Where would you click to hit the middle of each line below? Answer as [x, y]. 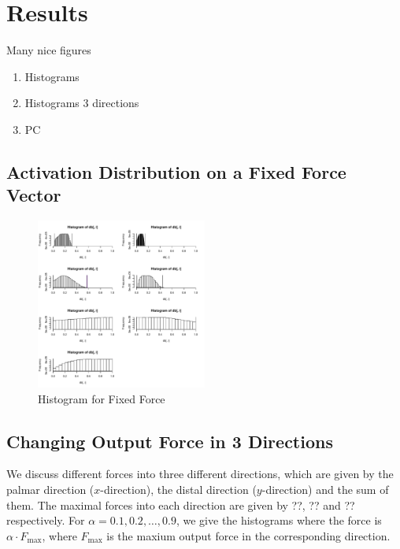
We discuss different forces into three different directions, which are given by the [200, 474]
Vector [34, 195]
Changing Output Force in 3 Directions [170, 441]
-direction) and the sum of [325, 490]
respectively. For [46, 520]
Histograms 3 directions [82, 103]
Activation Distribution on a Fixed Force [176, 171]
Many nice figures [49, 50]
